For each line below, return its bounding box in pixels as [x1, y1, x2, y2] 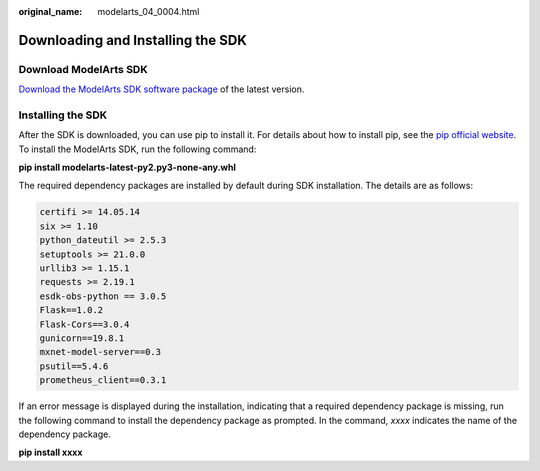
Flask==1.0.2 [39, 305, 104, 316]
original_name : [18, 6, 83, 17]
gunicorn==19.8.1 [39, 332, 125, 344]
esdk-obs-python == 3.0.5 [39, 290, 167, 302]
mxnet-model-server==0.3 [39, 346, 162, 358]
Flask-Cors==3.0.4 [39, 318, 130, 330]
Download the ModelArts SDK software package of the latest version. [18, 83, 305, 95]
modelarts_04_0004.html [97, 6, 200, 17]
